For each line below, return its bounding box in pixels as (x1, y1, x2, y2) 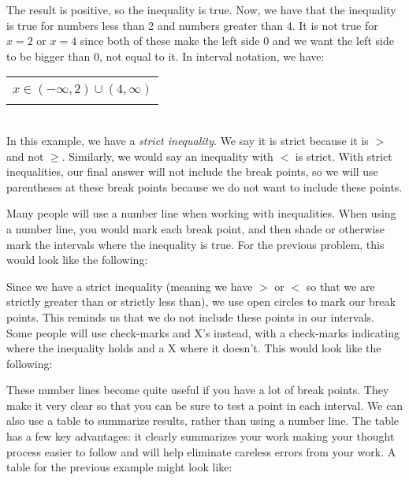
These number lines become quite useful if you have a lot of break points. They (6, 381, 389, 398)
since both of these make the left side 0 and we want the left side (80, 32, 394, 49)
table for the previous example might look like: (6, 459, 232, 475)
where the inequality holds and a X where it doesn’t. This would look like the (6, 340, 381, 356)
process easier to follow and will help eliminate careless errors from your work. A (6, 443, 396, 460)
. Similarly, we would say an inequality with (61, 147, 273, 164)
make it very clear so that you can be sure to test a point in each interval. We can (6, 396, 403, 413)
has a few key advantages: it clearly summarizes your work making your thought (6, 428, 395, 445)
